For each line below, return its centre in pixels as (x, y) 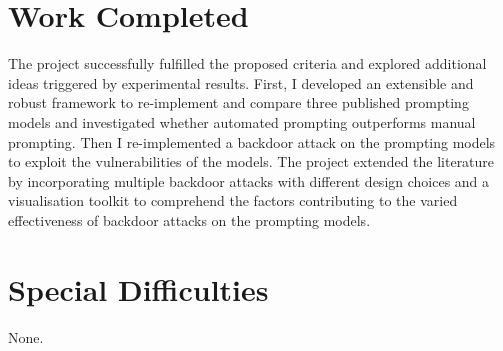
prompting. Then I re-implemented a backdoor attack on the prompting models (252, 141)
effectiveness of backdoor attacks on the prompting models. (189, 219)
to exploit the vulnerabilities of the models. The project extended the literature (251, 161)
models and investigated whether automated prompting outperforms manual (242, 121)
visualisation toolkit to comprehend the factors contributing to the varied (233, 200)
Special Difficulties (138, 288)
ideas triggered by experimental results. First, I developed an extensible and (241, 82)
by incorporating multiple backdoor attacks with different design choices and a (249, 180)
